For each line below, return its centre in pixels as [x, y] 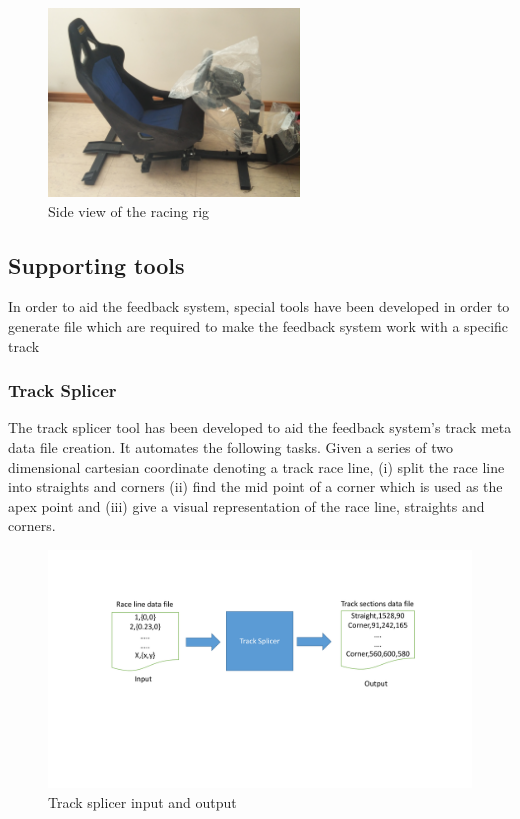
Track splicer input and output [142, 802]
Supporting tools [96, 264]
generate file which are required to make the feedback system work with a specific [258, 325]
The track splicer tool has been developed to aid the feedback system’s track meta [260, 427]
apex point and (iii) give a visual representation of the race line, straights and [246, 505]
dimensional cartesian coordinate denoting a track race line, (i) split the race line [256, 466]
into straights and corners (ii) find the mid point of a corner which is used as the [255, 486]
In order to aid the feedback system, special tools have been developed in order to [259, 306]
